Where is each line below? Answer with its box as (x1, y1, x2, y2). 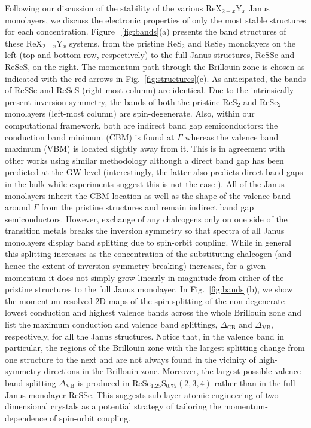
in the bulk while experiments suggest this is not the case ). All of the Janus (5, 177, 285, 189)
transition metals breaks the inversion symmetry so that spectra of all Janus (5, 224, 285, 237)
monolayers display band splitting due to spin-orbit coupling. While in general (5, 236, 291, 248)
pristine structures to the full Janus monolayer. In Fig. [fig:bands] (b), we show (5, 283, 293, 295)
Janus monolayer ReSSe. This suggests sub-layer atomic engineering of (5, 388, 263, 401)
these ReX (5, 36, 42, 49)
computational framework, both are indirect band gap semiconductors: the (5, 118, 278, 131)
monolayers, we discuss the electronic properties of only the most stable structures (5, 13, 306, 26)
